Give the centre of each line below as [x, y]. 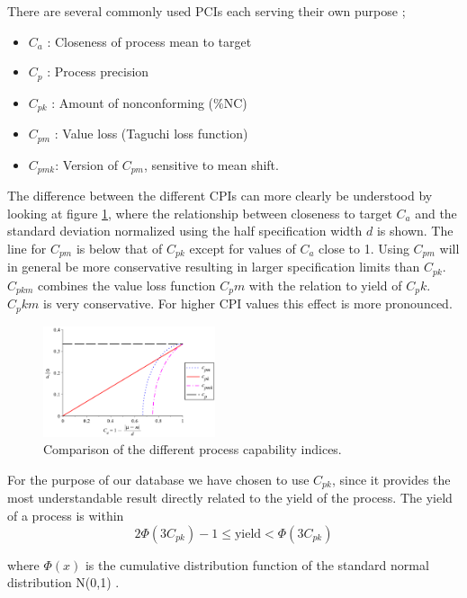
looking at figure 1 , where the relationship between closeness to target [200, 213]
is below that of [119, 248]
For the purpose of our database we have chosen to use [158, 479]
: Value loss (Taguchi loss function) [151, 134]
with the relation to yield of [325, 285]
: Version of [86, 164]
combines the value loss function [127, 285]
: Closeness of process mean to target [149, 41]
